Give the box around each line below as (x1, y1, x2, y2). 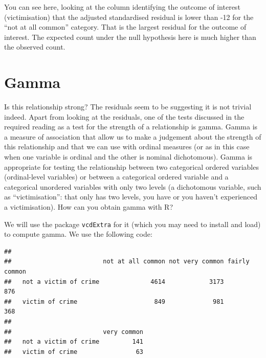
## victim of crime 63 (4, 348, 144, 355)
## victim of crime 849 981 (4, 298, 224, 305)
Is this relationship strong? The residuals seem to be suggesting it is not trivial (4, 101, 252, 112)
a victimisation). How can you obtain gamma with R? (4, 202, 173, 212)
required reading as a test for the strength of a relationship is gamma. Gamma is (4, 121, 258, 132)
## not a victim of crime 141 (4, 338, 144, 346)
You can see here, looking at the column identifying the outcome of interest (4, 2, 240, 12)
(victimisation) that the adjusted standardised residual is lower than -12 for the (4, 11, 254, 22)
